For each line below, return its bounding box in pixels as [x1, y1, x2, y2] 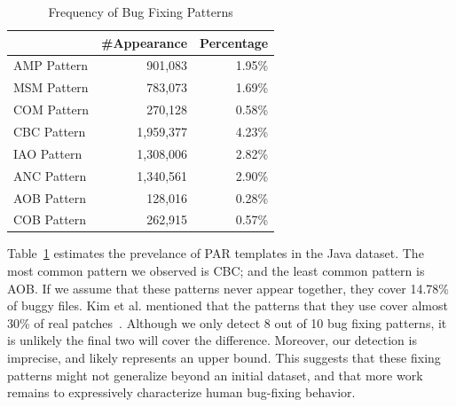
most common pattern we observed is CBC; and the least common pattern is [7, 262, 425, 280]
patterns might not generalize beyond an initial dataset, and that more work [7, 365, 423, 384]
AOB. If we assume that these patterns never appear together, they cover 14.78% [7, 278, 450, 297]
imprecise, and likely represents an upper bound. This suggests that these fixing [7, 348, 441, 366]
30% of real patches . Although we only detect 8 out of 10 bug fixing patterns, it [7, 313, 447, 332]
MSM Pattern [13, 78, 89, 97]
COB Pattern [13, 210, 87, 229]
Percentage [200, 33, 269, 51]
